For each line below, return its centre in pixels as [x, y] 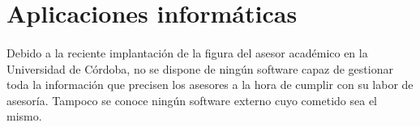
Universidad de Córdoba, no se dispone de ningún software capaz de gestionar [200, 68]
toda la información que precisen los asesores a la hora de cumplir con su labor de [210, 85]
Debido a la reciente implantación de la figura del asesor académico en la [187, 52]
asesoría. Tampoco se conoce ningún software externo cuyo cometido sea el [192, 100]
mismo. [24, 116]
